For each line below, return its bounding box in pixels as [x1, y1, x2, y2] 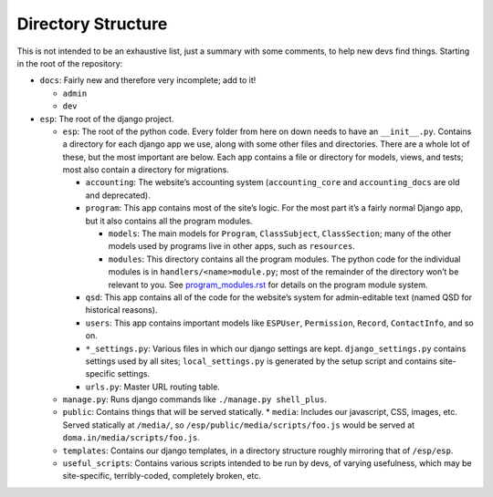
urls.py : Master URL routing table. [85, 381, 221, 392]
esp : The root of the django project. [39, 113, 174, 124]
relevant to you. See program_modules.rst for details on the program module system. [108, 279, 428, 290]
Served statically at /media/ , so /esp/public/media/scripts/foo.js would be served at [62, 419, 415, 430]
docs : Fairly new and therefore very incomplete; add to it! [39, 75, 257, 86]
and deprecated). [85, 190, 151, 201]
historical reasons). [85, 305, 158, 316]
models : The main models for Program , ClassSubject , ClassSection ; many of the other [108, 228, 452, 239]
